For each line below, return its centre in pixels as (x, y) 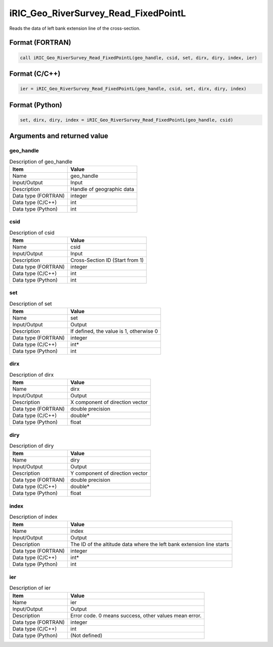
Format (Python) (36, 105)
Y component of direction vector (109, 473)
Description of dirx (32, 375)
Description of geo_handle (41, 162)
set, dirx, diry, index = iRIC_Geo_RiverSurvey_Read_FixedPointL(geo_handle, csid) (127, 120)
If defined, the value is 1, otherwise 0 (114, 331)
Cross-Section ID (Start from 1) (107, 260)
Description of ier (30, 588)
